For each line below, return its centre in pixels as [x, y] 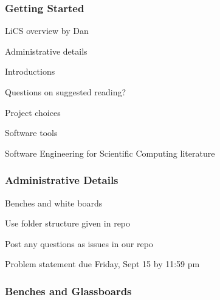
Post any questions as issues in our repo [79, 243]
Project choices [33, 112]
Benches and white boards [54, 203]
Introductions [30, 71]
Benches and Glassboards [68, 291]
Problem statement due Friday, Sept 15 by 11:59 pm [102, 264]
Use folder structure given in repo [68, 223]
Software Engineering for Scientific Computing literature [110, 153]
